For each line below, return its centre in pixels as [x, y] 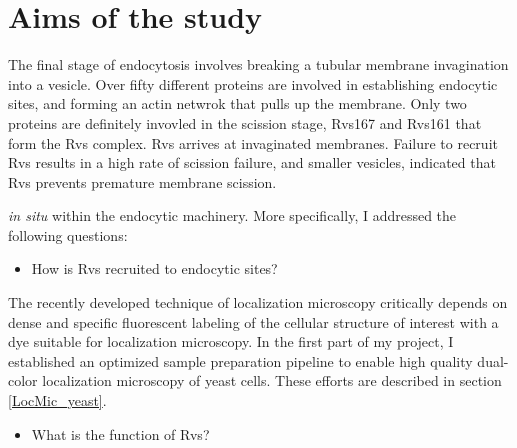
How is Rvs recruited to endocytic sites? [154, 268]
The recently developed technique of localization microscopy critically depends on [258, 302]
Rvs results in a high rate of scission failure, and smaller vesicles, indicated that [252, 162]
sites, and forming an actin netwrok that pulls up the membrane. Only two [237, 103]
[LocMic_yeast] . [57, 400]
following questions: [68, 234]
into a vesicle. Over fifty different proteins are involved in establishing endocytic [253, 83]
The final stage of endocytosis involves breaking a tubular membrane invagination [258, 64]
